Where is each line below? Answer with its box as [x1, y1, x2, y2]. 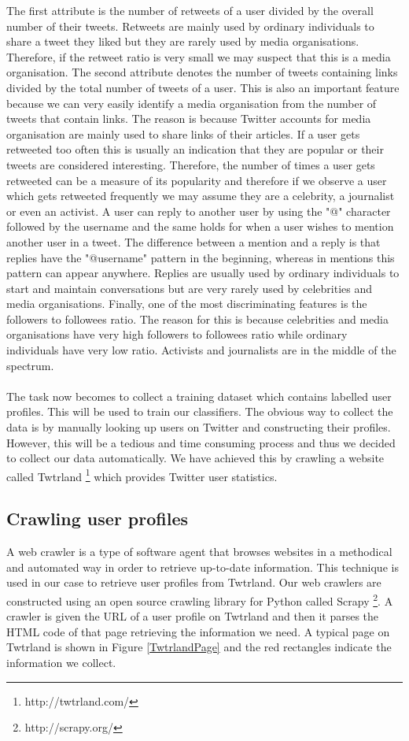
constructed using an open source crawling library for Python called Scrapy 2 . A [6, 591, 393, 609]
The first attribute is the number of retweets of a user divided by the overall [6, 2, 374, 18]
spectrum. [6, 357, 54, 373]
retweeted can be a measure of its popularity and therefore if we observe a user [6, 172, 387, 188]
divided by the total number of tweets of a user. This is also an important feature [6, 79, 400, 95]
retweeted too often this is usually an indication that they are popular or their [6, 141, 384, 157]
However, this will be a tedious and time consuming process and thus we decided [6, 434, 396, 450]
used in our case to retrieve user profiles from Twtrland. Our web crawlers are [6, 574, 381, 591]
